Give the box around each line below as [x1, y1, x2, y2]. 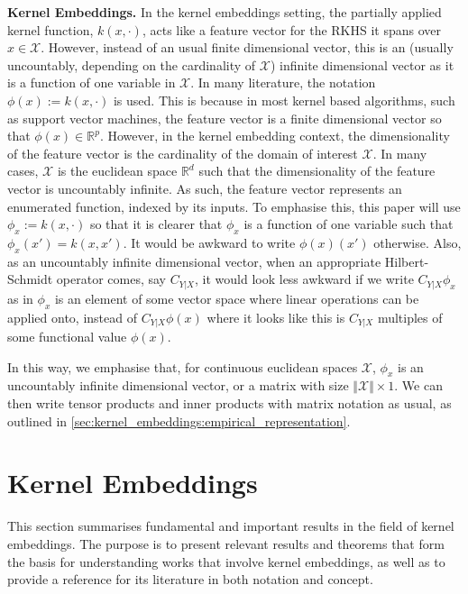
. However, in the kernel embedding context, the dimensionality [99, 126, 450, 145]
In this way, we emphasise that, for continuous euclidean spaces [7, 357, 358, 376]
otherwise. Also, [373, 233, 462, 251]
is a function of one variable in [7, 73, 176, 92]
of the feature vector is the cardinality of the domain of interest [7, 143, 358, 162]
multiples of [377, 307, 443, 326]
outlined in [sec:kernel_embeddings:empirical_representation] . [7, 411, 351, 430]
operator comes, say [56, 270, 166, 288]
